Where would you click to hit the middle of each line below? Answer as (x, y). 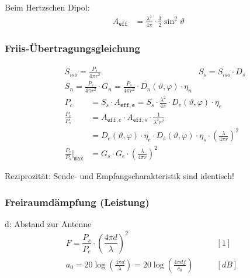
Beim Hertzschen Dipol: (47, 7)
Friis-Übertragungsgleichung (72, 48)
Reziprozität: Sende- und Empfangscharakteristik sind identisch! (119, 176)
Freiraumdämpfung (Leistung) (77, 202)
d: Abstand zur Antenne (48, 223)
